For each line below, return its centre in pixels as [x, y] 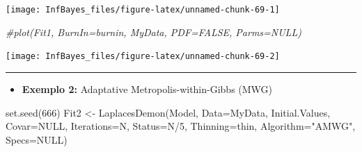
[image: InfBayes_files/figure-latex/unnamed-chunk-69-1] [143, 10]
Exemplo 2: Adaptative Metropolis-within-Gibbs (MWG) [147, 88]
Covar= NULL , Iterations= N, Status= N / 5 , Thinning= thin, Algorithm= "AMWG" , [181, 126]
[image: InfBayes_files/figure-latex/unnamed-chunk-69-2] [143, 57]
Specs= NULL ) [37, 139]
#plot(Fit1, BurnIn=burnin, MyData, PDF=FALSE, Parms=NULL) [154, 32]
